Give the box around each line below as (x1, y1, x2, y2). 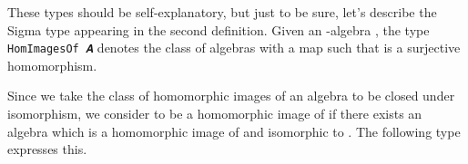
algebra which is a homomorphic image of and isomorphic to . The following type (7, 121, 461, 140)
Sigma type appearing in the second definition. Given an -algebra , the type (7, 20, 430, 39)
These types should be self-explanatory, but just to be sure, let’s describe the (7, 3, 437, 21)
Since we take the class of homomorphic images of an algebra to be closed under (7, 86, 455, 105)
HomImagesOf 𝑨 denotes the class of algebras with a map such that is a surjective (7, 38, 461, 57)
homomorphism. (7, 55, 97, 74)
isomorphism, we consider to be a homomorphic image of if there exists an (7, 104, 422, 123)
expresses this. (7, 140, 87, 159)
